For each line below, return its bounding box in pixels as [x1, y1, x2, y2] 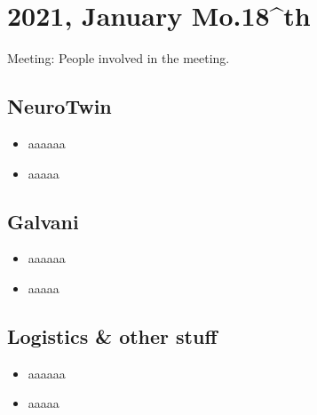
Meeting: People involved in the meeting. [7, 49, 230, 68]
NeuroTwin [7, 92, 112, 120]
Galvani [7, 207, 79, 235]
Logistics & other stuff [7, 322, 218, 349]
